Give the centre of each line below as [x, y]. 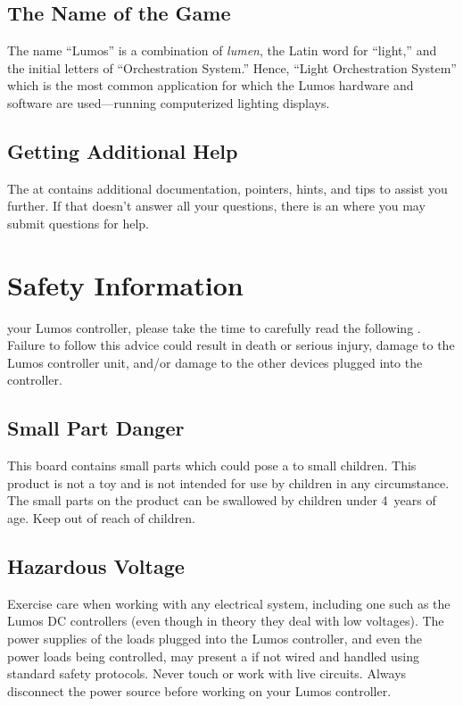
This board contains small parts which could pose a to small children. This [212, 465]
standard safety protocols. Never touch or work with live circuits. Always [207, 673]
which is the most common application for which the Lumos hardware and [211, 85]
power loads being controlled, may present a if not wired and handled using [214, 656]
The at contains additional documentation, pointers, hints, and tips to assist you [227, 188]
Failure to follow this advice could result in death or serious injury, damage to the [231, 345]
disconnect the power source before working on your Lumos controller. [199, 690]
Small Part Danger [96, 428]
